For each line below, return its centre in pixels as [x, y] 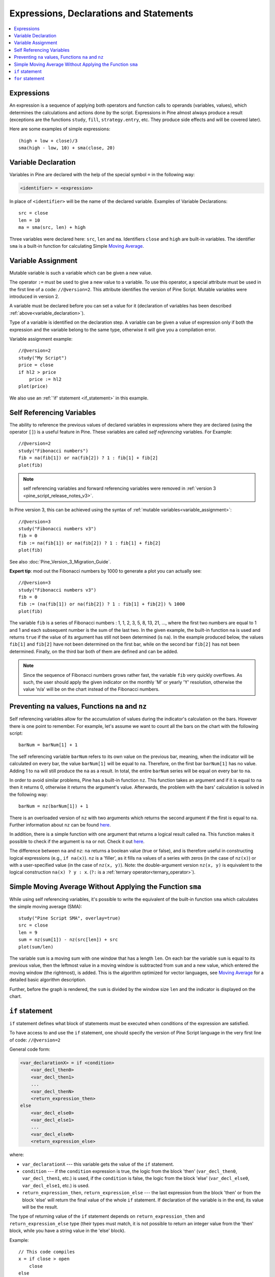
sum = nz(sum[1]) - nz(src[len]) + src [68, 940]
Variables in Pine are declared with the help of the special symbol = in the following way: [102, 175]
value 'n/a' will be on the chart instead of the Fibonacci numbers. [91, 689]
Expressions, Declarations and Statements [101, 13]
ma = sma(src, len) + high [52, 228]
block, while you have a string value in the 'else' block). [67, 1231]
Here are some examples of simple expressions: [60, 129]
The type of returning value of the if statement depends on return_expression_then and [107, 1216]
